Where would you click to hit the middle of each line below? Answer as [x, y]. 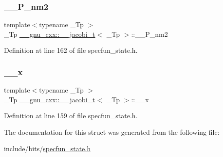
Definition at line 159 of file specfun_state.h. [71, 116]
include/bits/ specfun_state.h [47, 148]
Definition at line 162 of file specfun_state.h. [71, 50]
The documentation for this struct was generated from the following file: [112, 132]
